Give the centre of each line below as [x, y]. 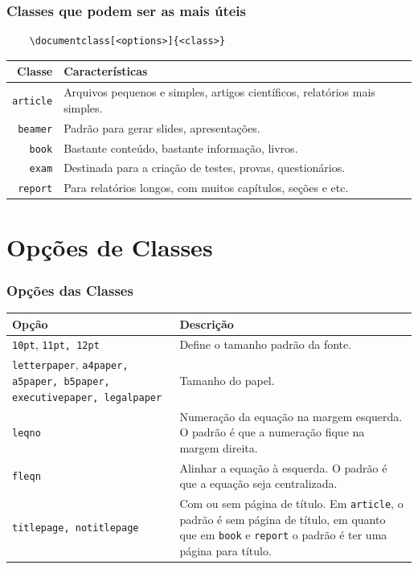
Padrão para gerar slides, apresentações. [162, 127]
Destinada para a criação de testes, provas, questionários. [205, 168]
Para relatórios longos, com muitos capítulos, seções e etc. [206, 188]
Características [106, 71]
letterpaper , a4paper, [70, 364]
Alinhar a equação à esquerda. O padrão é [283, 467]
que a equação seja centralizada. [258, 483]
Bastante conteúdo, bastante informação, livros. [181, 147]
